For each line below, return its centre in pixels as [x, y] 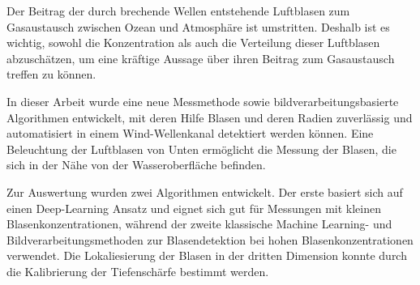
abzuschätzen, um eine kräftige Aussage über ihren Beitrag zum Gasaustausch [201, 58]
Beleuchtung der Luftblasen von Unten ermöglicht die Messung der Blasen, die [201, 149]
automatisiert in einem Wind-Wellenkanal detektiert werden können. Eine [190, 133]
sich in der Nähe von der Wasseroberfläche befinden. [136, 165]
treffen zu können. [51, 74]
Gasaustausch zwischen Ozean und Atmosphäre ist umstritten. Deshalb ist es [198, 26]
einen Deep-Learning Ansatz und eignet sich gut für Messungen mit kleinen [194, 208]
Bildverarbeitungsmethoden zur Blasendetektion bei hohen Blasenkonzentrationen [210, 239]
